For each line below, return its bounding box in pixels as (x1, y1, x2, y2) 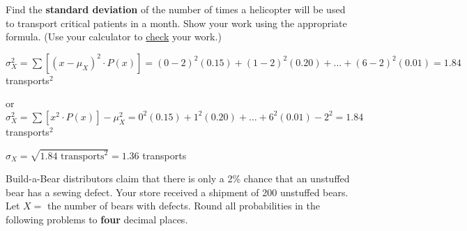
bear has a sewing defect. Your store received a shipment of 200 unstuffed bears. (6, 184, 349, 199)
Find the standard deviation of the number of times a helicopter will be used (6, 2, 346, 16)
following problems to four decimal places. (6, 212, 188, 226)
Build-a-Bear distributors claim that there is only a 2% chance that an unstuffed (6, 171, 350, 186)
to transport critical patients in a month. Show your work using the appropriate (6, 15, 347, 30)
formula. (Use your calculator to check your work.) (6, 29, 222, 44)
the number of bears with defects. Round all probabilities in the (47, 198, 321, 213)
